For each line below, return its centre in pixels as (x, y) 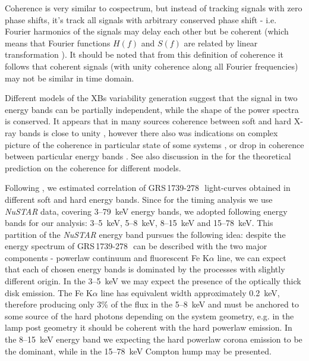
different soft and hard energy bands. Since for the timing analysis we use (139, 199)
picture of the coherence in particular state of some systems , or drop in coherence (154, 144)
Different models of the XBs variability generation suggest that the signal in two (151, 98)
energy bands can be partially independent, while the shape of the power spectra (152, 109)
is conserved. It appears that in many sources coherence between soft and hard (148, 121)
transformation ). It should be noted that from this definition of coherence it (144, 54)
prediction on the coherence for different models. (93, 167)
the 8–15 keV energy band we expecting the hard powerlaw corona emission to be (154, 339)
